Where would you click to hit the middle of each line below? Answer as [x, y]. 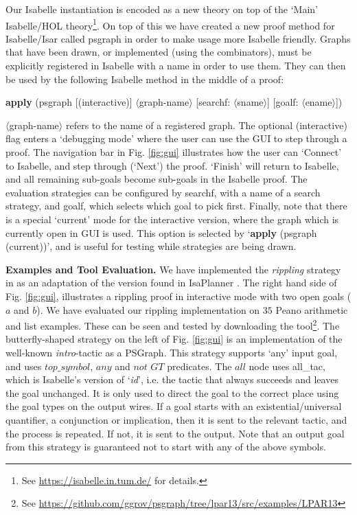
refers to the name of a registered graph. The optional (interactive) [206, 125]
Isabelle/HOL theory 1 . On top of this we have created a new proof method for [170, 24]
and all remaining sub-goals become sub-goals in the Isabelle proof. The [157, 179]
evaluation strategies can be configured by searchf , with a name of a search [163, 192]
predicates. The [199, 366]
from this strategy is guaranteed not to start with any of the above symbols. [166, 447]
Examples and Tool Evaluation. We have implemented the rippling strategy [173, 269]
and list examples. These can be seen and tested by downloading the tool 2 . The [173, 324]
